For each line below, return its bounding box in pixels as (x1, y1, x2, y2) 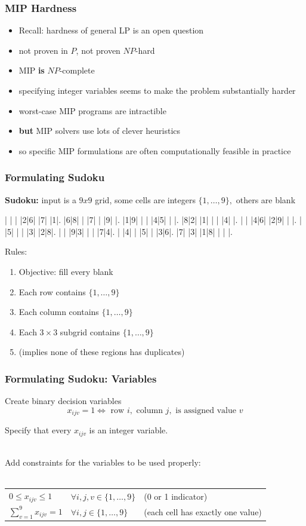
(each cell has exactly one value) (144, 505, 262, 518)
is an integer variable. (89, 424, 168, 436)
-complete (59, 64, 95, 77)
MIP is (18, 64, 45, 77)
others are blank (236, 193, 296, 206)
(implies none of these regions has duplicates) (18, 345, 185, 358)
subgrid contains (60, 325, 120, 338)
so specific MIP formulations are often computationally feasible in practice (18, 144, 291, 157)
